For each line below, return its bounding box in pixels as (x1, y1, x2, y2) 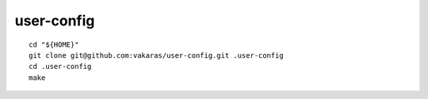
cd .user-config (29, 62, 92, 71)
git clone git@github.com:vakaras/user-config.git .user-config (29, 51, 285, 59)
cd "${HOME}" (29, 40, 79, 49)
